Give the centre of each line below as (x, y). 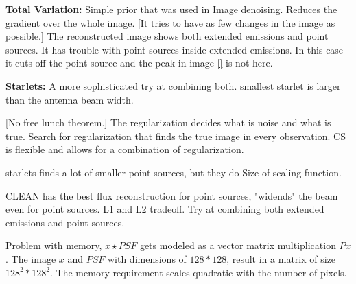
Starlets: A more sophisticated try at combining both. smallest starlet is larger (173, 85)
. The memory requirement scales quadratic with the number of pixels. (199, 272)
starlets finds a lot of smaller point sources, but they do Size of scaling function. (174, 172)
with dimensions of (147, 258)
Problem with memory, (54, 245)
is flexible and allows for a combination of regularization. (125, 149)
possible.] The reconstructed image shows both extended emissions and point (167, 36)
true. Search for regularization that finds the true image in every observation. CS (176, 135)
